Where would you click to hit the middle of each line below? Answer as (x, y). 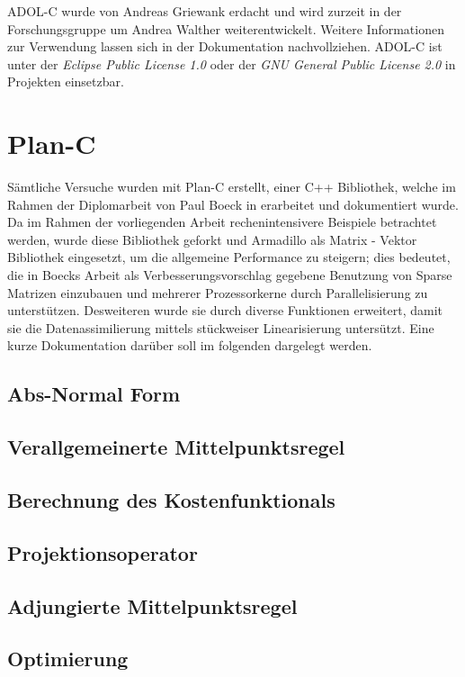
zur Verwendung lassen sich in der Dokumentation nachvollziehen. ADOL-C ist (225, 46)
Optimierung (68, 659)
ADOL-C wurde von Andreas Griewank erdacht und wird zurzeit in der (205, 11)
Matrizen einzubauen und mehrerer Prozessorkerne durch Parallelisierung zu (218, 292)
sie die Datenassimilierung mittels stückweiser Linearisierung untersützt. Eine (221, 327)
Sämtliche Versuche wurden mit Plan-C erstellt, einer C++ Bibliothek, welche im (232, 187)
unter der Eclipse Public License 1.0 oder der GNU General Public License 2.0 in (232, 63)
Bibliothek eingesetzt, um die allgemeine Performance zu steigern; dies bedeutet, (229, 257)
